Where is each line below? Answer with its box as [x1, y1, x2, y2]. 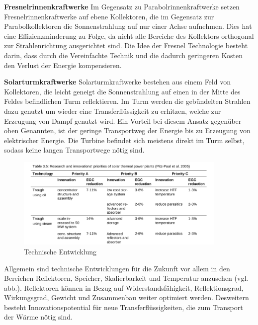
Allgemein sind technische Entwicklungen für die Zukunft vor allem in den [4, 263, 230, 273]
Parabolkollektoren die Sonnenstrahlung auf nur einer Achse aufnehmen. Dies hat [4, 21, 252, 31]
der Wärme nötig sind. [4, 312, 73, 322]
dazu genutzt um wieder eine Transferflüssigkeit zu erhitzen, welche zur [4, 105, 221, 116]
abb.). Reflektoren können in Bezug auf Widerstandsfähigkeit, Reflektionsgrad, [4, 282, 244, 293]
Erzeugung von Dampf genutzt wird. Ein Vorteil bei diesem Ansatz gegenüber [4, 115, 242, 126]
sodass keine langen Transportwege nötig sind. [4, 145, 145, 155]
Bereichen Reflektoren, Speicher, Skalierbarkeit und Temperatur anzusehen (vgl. [4, 273, 249, 283]
